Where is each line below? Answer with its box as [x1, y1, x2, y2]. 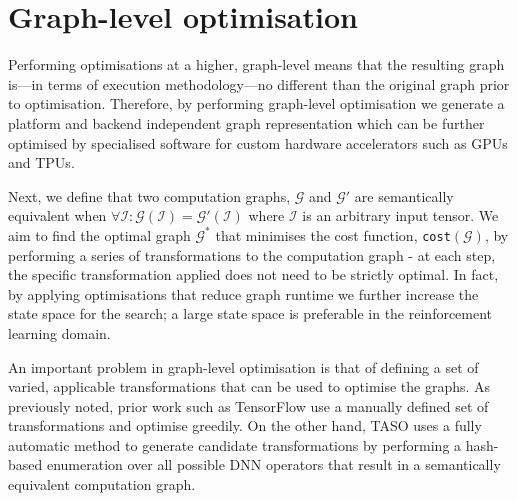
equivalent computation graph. [8, 474, 196, 495]
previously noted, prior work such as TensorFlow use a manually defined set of [8, 395, 489, 416]
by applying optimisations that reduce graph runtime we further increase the [8, 283, 479, 304]
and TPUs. [8, 152, 75, 173]
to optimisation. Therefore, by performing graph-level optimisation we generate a [8, 93, 505, 114]
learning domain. [8, 322, 111, 343]
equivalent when [8, 205, 107, 226]
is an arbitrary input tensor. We [302, 205, 499, 226]
